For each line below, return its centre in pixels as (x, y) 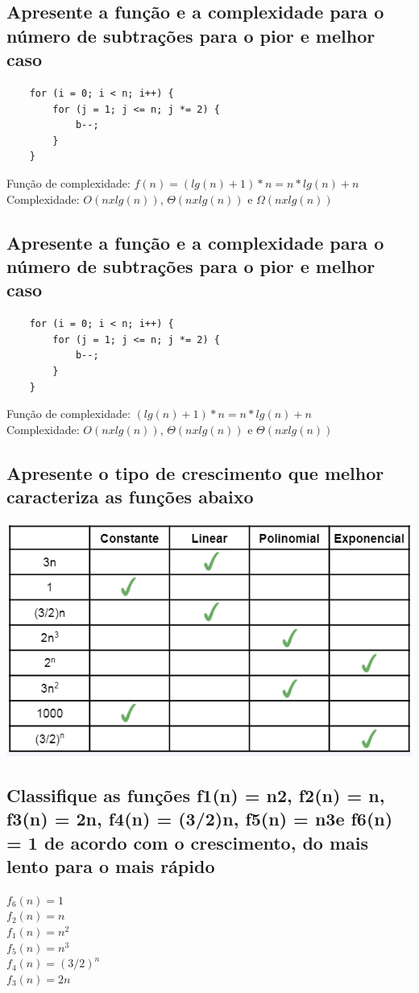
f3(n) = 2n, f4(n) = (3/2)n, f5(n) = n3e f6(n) (200, 819)
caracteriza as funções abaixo (130, 496)
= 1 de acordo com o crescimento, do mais (188, 842)
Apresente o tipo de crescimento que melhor (195, 472)
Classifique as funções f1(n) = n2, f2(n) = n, (196, 794)
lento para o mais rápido (111, 866)
